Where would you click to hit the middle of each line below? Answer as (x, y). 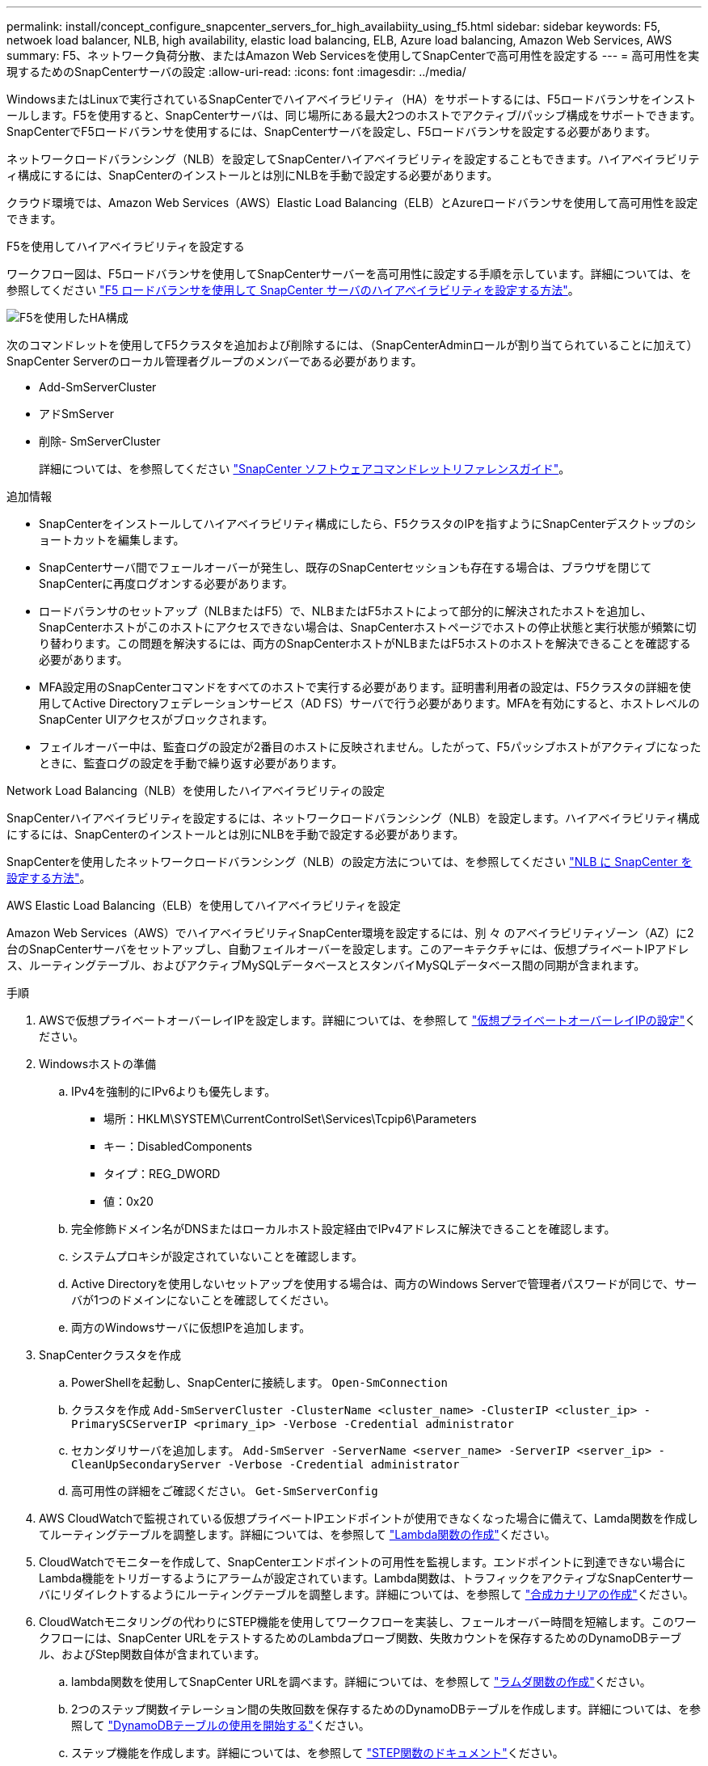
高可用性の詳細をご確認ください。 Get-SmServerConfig (225, 1491)
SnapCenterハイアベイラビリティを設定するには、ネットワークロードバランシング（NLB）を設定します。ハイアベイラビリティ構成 (353, 818)
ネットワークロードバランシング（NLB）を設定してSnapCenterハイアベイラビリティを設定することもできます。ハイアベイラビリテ (353, 159)
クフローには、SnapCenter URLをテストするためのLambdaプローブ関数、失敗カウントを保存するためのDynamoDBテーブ (360, 1638)
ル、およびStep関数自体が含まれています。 (152, 1654)
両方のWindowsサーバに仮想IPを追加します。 (191, 1327)
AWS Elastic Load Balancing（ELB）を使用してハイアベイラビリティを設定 (204, 905)
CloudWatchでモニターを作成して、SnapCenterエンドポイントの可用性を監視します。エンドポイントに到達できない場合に (362, 1562)
